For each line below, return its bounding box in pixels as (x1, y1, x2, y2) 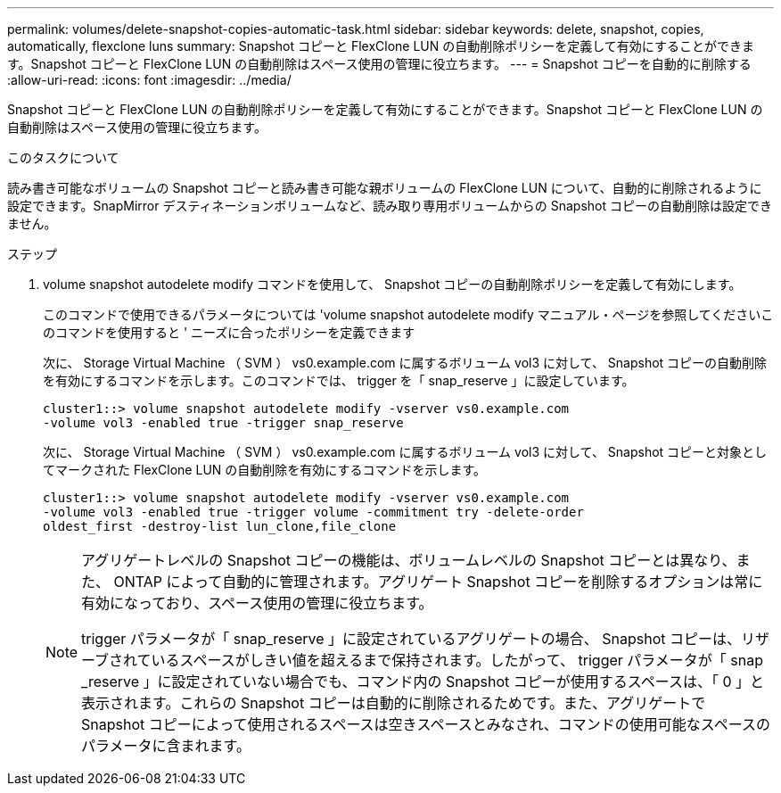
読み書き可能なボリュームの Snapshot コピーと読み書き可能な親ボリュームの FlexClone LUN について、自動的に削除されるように (7, 180, 762, 195)
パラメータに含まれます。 (81, 737, 251, 755)
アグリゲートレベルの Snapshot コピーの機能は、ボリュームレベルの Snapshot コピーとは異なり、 (81, 551, 736, 569)
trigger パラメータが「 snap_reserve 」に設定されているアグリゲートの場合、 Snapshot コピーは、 (81, 630, 741, 648)
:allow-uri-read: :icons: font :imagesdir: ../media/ (7, 72, 292, 87)
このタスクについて (7, 150, 119, 165)
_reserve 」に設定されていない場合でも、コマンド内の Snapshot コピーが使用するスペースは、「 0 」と (81, 673, 764, 690)
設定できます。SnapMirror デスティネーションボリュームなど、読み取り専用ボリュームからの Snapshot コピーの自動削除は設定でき (7, 198, 772, 213)
